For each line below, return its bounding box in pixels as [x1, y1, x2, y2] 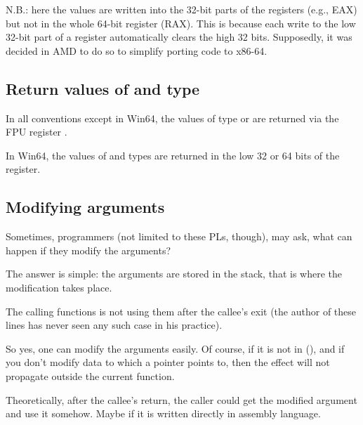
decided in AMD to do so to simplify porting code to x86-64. [6, 43, 268, 58]
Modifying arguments [6, 196, 165, 218]
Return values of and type [6, 77, 200, 99]
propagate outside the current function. [6, 368, 175, 383]
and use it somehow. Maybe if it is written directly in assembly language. [6, 406, 321, 421]
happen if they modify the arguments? [6, 242, 171, 257]
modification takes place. [6, 280, 112, 294]
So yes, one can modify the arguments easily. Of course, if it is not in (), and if [6, 341, 345, 355]
